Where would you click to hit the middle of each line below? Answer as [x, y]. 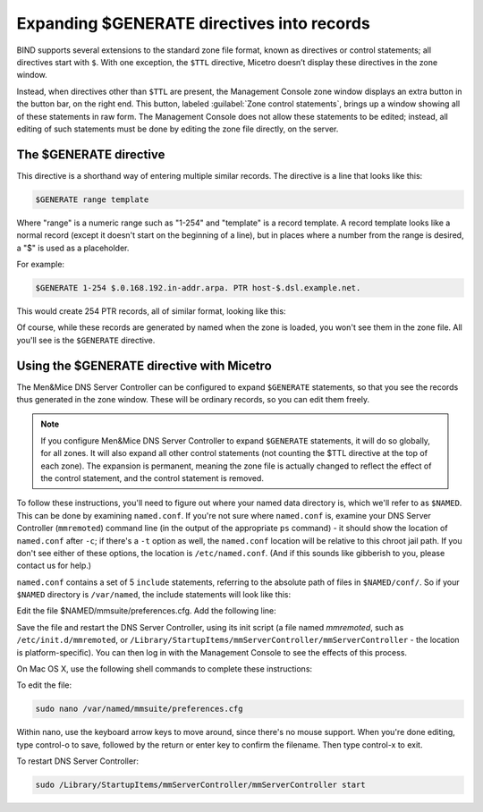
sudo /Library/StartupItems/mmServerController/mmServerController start [200, 785]
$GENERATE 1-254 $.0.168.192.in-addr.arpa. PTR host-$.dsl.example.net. [198, 288]
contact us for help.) [54, 566]
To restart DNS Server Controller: [77, 761]
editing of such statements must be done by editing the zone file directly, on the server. [178, 129]
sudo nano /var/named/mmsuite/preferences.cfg [139, 709]
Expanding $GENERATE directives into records [193, 23]
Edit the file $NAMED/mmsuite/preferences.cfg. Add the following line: [146, 611]
